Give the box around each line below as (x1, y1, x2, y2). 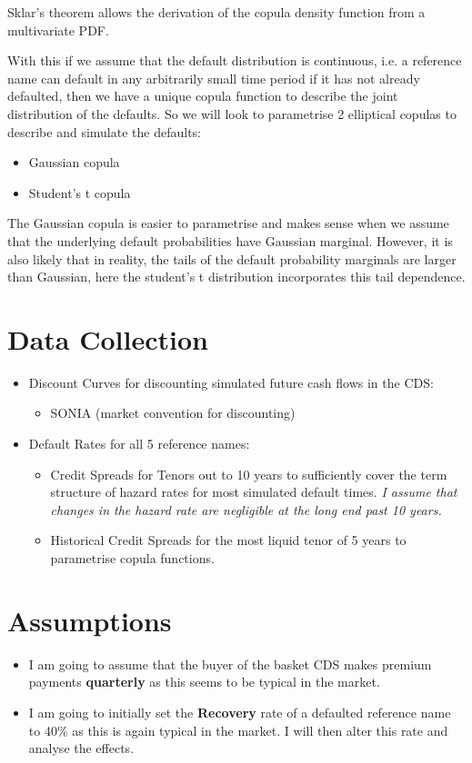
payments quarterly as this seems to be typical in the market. (28, 672, 380, 691)
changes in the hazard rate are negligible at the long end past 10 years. (50, 500, 442, 519)
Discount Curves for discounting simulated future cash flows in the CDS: (28, 372, 434, 391)
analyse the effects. (28, 738, 135, 758)
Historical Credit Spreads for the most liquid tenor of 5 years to (50, 530, 407, 550)
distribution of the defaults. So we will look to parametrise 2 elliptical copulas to (7, 104, 457, 123)
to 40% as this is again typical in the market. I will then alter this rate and (28, 720, 448, 739)
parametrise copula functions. (50, 549, 215, 567)
